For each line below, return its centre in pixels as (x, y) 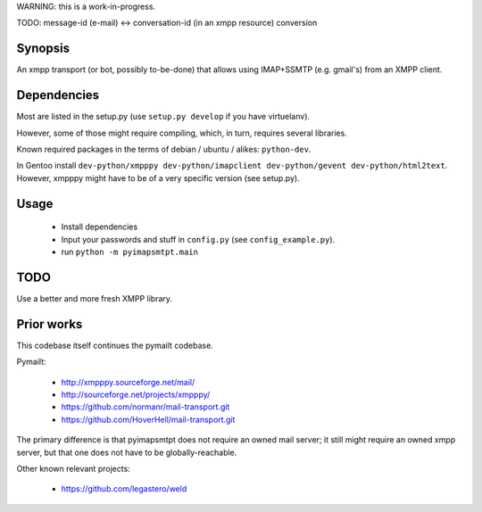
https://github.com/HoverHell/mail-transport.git (148, 419)
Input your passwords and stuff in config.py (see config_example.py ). (198, 239)
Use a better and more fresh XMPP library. (95, 298)
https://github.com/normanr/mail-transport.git (145, 407)
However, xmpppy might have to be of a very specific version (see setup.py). (158, 178)
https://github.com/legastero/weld (124, 489)
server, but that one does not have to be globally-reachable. (127, 452)
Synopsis (43, 49)
